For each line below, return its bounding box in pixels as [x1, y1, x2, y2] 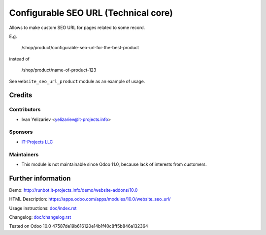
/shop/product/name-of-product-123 [21, 67, 97, 73]
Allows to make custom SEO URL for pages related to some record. [9, 25, 145, 30]
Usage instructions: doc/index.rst [9, 205, 77, 211]
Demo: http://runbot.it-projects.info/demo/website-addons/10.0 [9, 187, 138, 193]
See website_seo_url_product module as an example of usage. [9, 78, 145, 84]
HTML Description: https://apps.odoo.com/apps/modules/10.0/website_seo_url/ [9, 196, 171, 202]
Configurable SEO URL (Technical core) [9, 7, 173, 18]
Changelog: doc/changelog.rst [9, 214, 71, 220]
